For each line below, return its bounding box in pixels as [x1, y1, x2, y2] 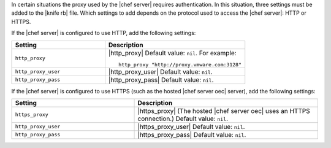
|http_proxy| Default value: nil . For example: [108, 49, 237, 57]
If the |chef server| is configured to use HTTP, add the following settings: [11, 29, 196, 37]
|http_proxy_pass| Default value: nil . [108, 76, 214, 84]
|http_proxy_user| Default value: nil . [108, 68, 213, 76]
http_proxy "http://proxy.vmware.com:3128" [118, 61, 242, 68]
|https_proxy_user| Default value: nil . [137, 122, 245, 131]
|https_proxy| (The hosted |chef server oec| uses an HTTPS [137, 106, 311, 115]
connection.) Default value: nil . [137, 114, 229, 123]
